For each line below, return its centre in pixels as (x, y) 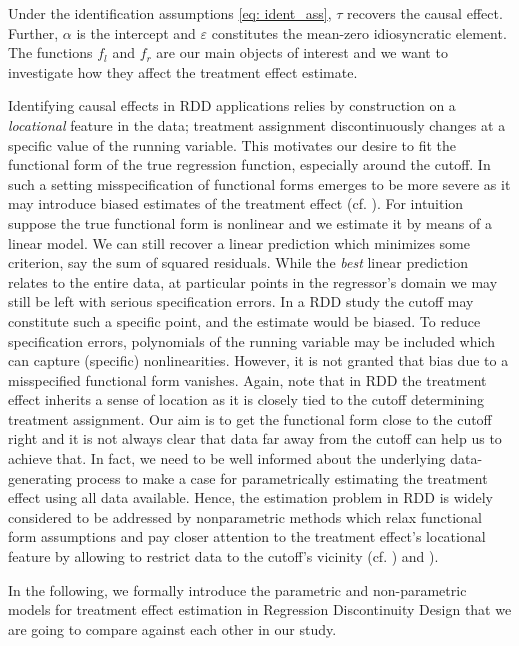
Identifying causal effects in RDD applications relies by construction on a (232, 105)
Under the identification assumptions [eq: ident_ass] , (170, 13)
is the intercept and (136, 32)
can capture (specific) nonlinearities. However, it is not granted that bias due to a (258, 360)
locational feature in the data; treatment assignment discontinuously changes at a (257, 124)
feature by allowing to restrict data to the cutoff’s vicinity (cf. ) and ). (223, 556)
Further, (33, 32)
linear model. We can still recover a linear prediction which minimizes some (239, 242)
